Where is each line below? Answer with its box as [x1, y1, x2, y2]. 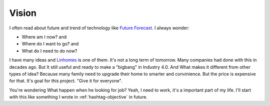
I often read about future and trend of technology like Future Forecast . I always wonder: [9, 25, 189, 31]
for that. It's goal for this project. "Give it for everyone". [9, 78, 122, 84]
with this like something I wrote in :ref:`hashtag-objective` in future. [9, 94, 147, 100]
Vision [9, 7, 37, 18]
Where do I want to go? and [21, 41, 79, 47]
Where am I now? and [21, 34, 67, 40]
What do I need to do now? [21, 48, 77, 54]
